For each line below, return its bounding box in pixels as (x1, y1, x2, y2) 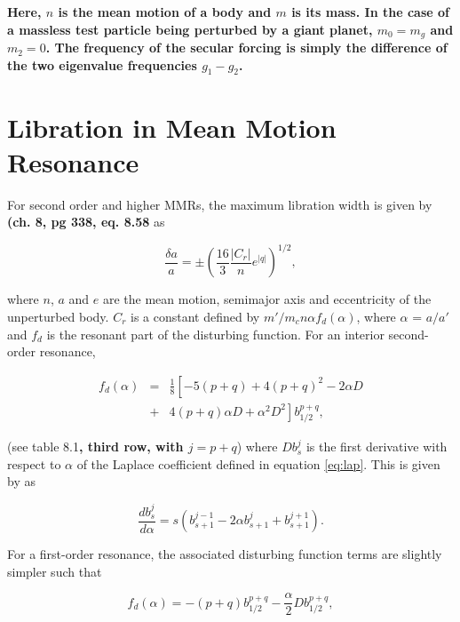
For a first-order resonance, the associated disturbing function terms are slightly (7, 545, 442, 563)
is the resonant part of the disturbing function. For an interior (46, 324, 385, 343)
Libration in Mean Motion (7, 108, 337, 145)
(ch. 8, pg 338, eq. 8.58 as (7, 212, 165, 231)
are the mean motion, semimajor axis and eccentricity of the (102, 290, 432, 308)
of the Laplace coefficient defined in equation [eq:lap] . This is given (76, 454, 440, 473)
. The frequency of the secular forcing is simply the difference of (45, 38, 448, 57)
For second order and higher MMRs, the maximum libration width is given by (7, 195, 432, 213)
